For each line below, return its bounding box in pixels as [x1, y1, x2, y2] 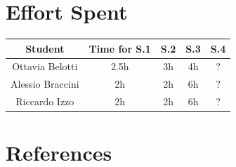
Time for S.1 [88, 41, 151, 55]
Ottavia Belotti [12, 59, 78, 74]
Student [25, 41, 65, 55]
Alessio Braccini [11, 76, 79, 91]
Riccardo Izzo [15, 94, 74, 109]
